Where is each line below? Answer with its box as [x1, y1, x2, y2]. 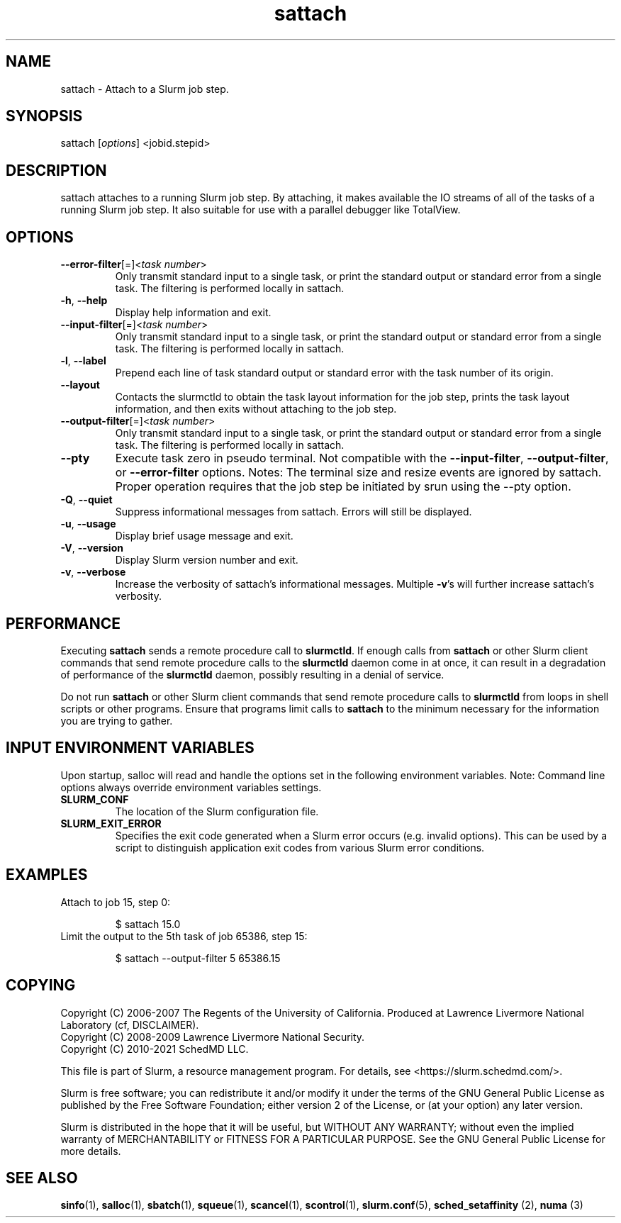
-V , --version [60, 542, 123, 554]
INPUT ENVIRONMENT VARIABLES [6, 739, 254, 757]
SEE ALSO [6, 1168, 78, 1187]
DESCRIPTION [6, 161, 107, 179]
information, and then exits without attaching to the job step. [115, 403, 397, 415]
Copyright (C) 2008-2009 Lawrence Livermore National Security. [60, 1030, 365, 1043]
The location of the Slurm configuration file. [115, 805, 319, 817]
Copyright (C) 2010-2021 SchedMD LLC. [60, 1042, 249, 1055]
